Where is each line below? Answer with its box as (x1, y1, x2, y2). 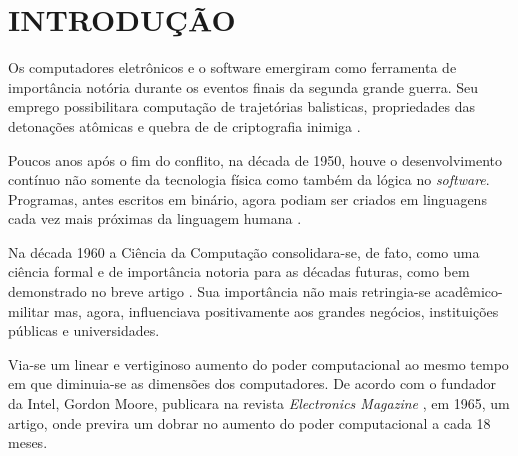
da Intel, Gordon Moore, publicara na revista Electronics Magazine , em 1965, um (8, 393, 510, 414)
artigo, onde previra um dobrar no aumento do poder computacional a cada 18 (8, 412, 491, 433)
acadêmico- (435, 281, 503, 302)
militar (8, 300, 50, 321)
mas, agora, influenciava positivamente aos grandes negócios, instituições (53, 300, 499, 321)
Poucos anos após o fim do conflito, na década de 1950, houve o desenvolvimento (8, 149, 502, 170)
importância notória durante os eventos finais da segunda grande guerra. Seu (8, 76, 478, 97)
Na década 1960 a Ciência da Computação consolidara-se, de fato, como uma (8, 241, 480, 262)
